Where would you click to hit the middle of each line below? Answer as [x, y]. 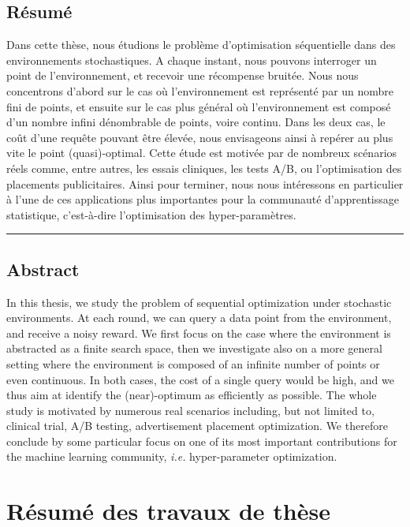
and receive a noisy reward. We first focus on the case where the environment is [199, 333]
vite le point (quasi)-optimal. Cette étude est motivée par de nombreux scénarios [202, 153]
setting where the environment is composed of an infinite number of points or [193, 363]
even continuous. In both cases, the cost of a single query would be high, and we [200, 379]
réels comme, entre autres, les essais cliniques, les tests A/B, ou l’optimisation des [204, 168]
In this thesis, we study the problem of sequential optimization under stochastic [199, 302]
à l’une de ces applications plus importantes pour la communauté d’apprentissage [203, 199]
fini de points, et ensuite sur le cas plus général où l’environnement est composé [199, 106]
